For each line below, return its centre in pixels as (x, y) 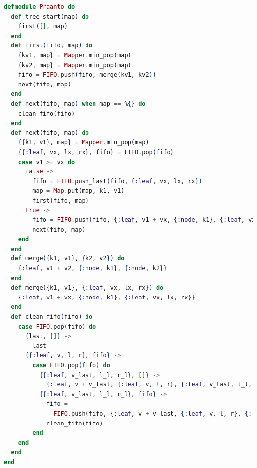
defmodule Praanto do (40, 7)
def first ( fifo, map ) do (52, 46)
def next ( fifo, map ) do (50, 133)
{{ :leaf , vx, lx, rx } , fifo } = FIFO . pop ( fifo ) (96, 152)
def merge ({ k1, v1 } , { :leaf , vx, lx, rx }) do (87, 288)
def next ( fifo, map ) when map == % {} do (78, 104)
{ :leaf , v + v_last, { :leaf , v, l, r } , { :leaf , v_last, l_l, (149, 385)
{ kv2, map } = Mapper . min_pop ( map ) (75, 65)
